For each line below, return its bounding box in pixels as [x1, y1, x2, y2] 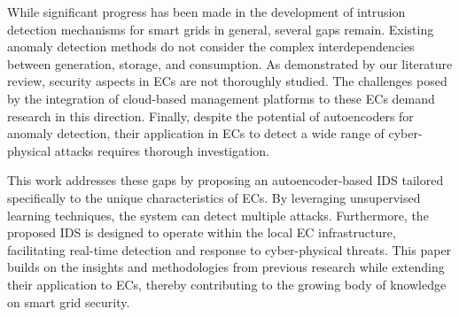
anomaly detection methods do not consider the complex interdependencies [7, 37, 415, 56]
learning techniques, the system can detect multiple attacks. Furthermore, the [7, 205, 429, 224]
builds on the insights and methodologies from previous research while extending [7, 258, 445, 276]
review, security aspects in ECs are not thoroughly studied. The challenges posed [7, 72, 447, 90]
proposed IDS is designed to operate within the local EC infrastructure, [7, 223, 396, 242]
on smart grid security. [7, 292, 130, 311]
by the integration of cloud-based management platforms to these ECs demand [7, 89, 435, 107]
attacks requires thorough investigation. [54, 141, 270, 159]
